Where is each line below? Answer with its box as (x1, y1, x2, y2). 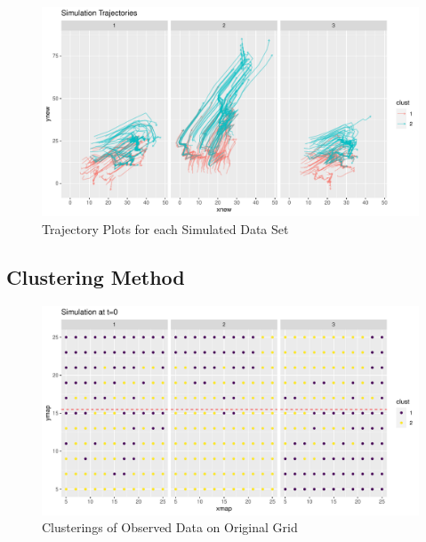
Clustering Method (6, 263, 185, 290)
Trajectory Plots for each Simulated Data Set (42, 219, 289, 238)
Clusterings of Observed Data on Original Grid (42, 518, 298, 537)
